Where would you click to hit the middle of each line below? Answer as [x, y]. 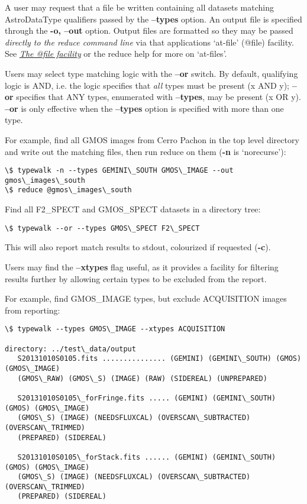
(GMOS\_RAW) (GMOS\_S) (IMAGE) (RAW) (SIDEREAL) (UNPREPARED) [142, 378]
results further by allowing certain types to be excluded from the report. [136, 278]
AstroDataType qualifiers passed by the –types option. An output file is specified [153, 19]
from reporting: [33, 310]
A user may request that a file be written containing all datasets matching [140, 7]
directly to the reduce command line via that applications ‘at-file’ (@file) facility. [149, 42]
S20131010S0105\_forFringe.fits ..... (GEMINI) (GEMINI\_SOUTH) [147, 398]
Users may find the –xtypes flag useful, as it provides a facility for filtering [142, 266]
